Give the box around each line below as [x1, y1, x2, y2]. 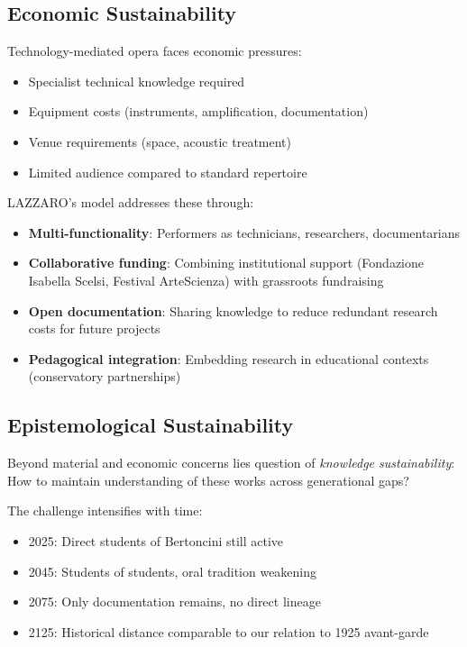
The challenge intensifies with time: [7, 501, 203, 520]
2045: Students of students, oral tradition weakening [28, 561, 317, 580]
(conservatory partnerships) [28, 367, 181, 386]
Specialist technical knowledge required [28, 71, 245, 90]
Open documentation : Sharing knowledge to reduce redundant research [28, 301, 438, 320]
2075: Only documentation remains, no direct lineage [28, 592, 321, 611]
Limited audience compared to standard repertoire [28, 162, 307, 181]
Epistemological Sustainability [7, 411, 294, 439]
